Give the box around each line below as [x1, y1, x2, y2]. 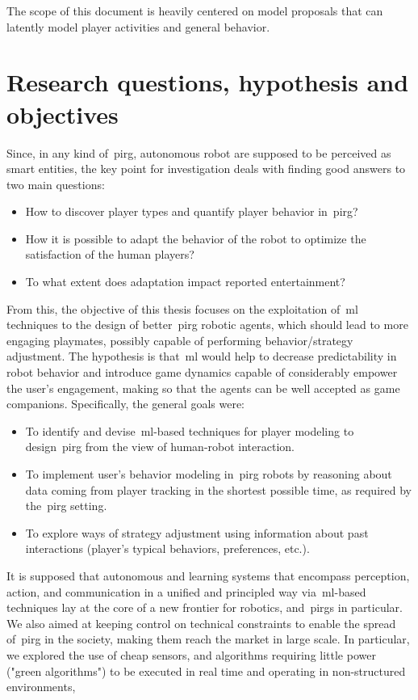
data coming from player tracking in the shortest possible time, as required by [25, 481, 412, 498]
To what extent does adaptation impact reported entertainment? [25, 273, 345, 290]
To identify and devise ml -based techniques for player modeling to [25, 422, 354, 439]
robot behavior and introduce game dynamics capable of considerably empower [6, 364, 398, 381]
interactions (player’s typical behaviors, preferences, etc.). [25, 540, 310, 557]
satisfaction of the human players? [25, 246, 194, 263]
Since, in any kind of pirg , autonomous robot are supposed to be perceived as [6, 144, 391, 161]
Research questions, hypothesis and [6, 65, 409, 99]
